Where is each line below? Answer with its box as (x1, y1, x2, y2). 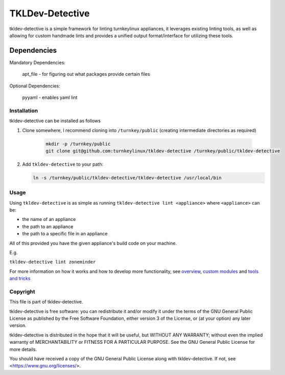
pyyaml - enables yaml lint (22, 95, 78, 101)
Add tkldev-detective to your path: (22, 161, 104, 167)
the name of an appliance (22, 216, 76, 223)
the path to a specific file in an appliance (22, 231, 108, 237)
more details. (9, 346, 37, 352)
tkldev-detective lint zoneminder (9, 259, 96, 265)
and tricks (9, 275, 31, 281)
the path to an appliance (22, 223, 74, 230)
